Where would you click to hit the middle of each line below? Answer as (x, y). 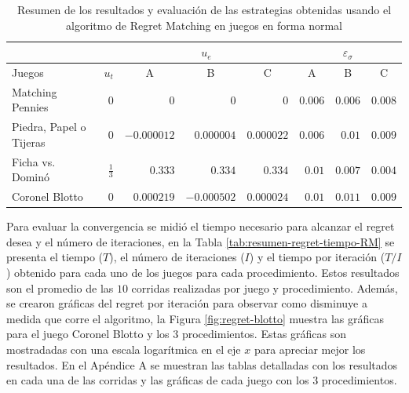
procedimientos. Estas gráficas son (264, 334)
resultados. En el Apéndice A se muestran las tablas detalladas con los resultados (202, 364)
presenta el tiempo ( (55, 257)
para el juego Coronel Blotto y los (88, 334)
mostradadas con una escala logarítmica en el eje (124, 349)
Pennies (30, 107)
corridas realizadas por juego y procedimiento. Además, (265, 287)
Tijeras (29, 142)
